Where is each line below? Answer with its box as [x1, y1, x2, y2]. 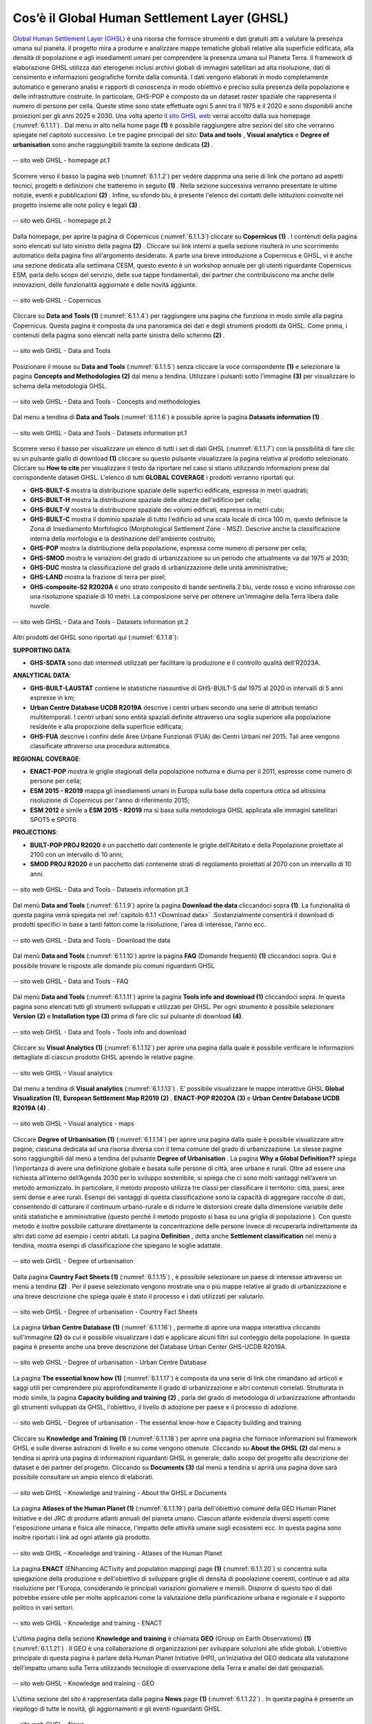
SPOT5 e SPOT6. [30, 815, 79, 823]
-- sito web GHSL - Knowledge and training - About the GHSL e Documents [12, 1488, 227, 1496]
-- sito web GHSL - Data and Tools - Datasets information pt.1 [12, 428, 187, 437]
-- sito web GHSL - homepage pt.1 [12, 156, 110, 165]
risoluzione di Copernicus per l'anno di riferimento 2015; [30, 796, 189, 805]
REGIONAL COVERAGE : [12, 754, 81, 763]
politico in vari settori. [12, 1603, 74, 1612]
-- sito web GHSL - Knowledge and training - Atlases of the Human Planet [12, 1549, 223, 1557]
